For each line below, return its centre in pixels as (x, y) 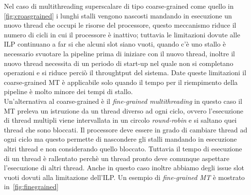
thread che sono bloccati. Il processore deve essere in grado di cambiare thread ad (126, 129)
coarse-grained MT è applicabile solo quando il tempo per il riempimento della (121, 82)
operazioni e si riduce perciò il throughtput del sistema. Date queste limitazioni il (125, 73)
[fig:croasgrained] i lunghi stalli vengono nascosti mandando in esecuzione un (118, 15)
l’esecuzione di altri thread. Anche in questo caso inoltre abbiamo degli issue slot (124, 168)
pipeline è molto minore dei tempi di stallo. (68, 91)
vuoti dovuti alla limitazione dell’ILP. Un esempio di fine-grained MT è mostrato (125, 177)
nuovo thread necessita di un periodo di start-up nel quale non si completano (119, 63)
